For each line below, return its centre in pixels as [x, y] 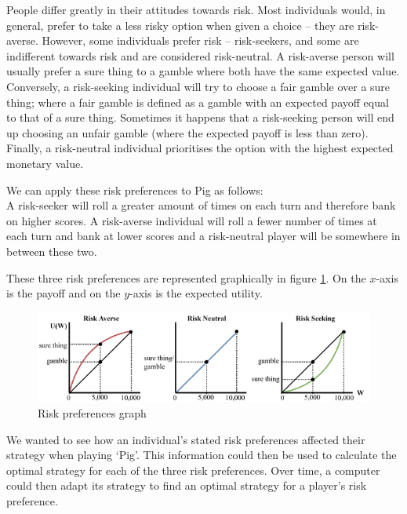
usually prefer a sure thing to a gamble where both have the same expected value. [203, 71]
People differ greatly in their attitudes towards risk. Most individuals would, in [196, 9]
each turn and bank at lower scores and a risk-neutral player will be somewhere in [203, 236]
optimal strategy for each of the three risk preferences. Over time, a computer [193, 470]
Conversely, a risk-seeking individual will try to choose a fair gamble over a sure [198, 86]
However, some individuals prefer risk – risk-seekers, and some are [200, 40]
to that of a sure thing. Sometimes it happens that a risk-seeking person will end [200, 117]
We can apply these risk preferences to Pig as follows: [135, 190]
